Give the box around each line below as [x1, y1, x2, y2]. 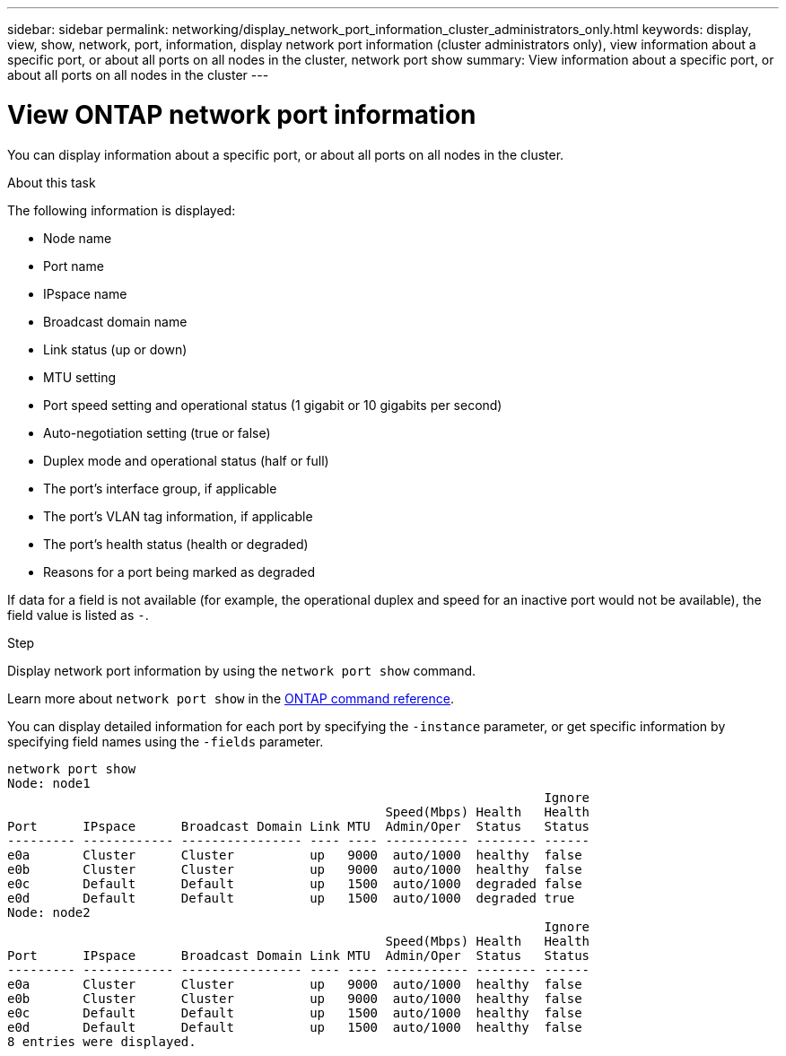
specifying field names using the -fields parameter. [7, 733, 324, 749]
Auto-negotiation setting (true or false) [43, 424, 271, 441]
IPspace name [43, 285, 127, 301]
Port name [43, 257, 104, 274]
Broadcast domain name [43, 313, 188, 329]
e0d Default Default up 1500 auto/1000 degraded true [7, 890, 575, 905]
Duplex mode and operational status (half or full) [43, 452, 329, 468]
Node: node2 [7, 904, 91, 920]
